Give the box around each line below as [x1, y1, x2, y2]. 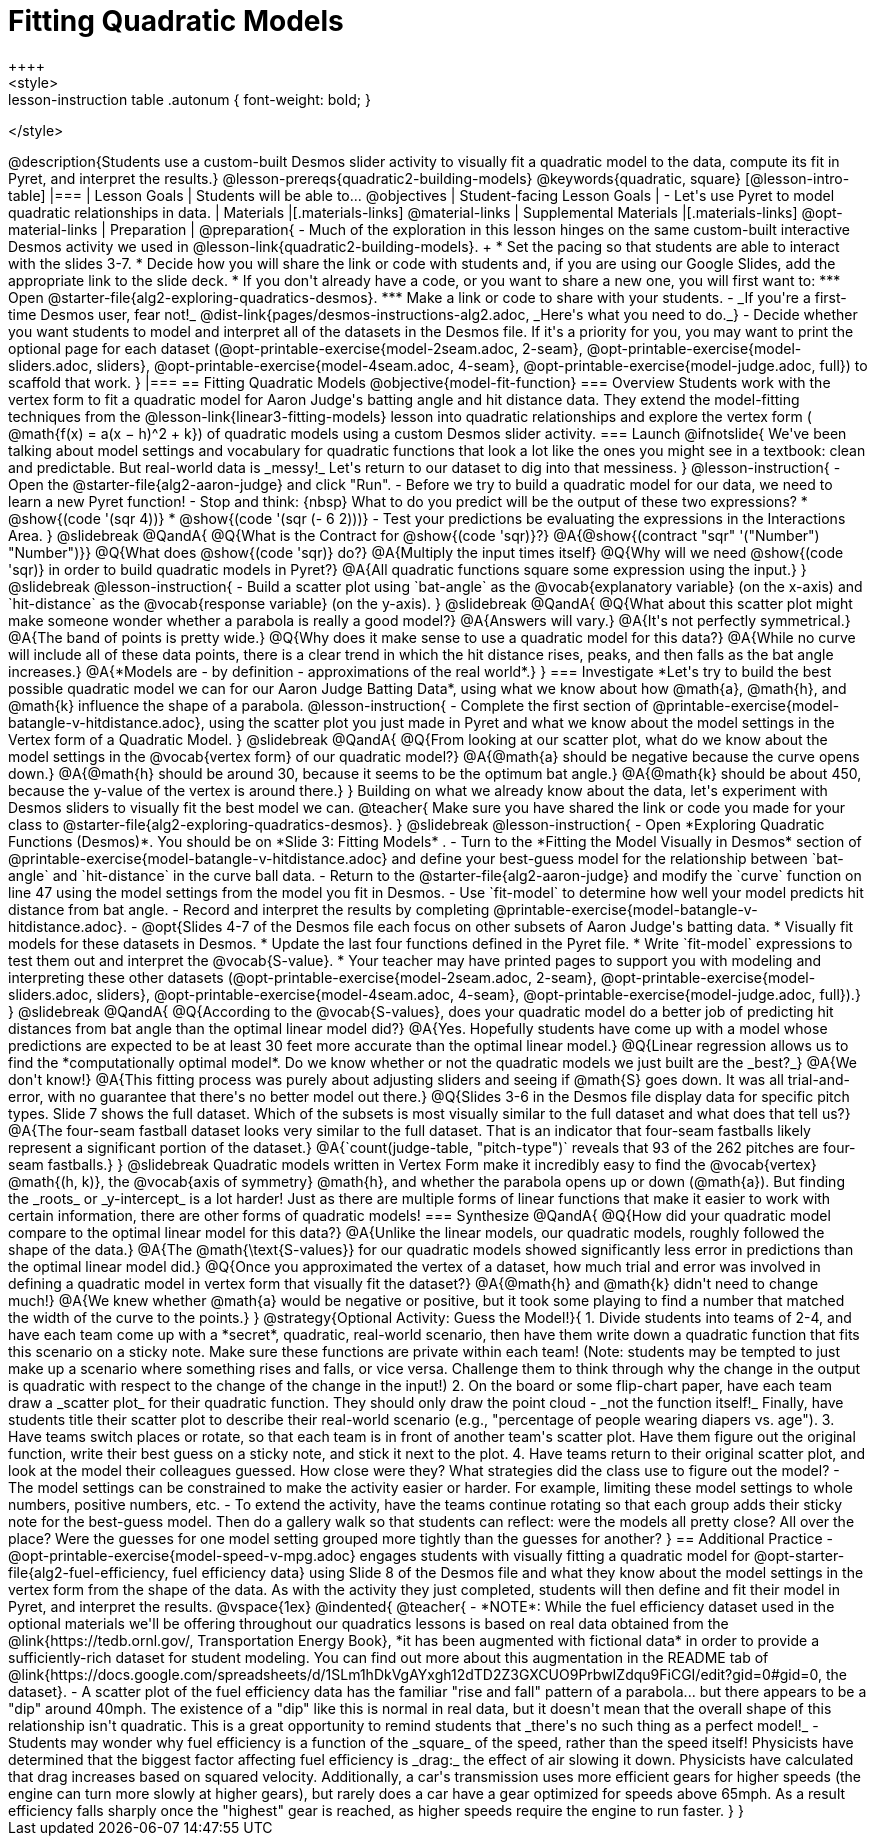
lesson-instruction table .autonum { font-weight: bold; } [8, 90, 371, 108]
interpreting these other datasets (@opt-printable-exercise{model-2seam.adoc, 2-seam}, [8, 968, 597, 986]
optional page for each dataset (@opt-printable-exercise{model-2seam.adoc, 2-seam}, [8, 339, 583, 357]
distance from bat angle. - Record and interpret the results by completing [8, 900, 490, 918]
